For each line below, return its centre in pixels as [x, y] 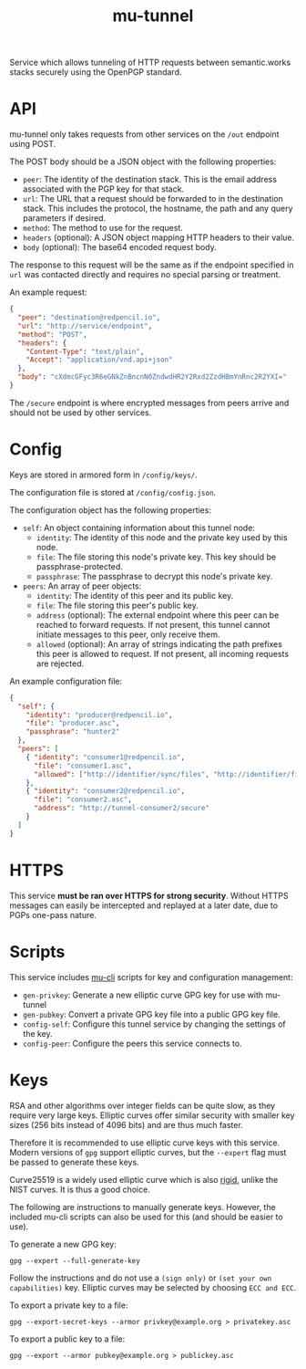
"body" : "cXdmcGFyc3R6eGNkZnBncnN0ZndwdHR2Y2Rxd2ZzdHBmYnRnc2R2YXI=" [152, 377]
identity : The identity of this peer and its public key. [135, 595]
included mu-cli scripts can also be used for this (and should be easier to [147, 1217]
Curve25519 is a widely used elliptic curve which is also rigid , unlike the [144, 1179]
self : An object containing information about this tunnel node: [138, 528]
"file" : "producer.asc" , [73, 723]
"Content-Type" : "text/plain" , [85, 351]
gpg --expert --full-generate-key [75, 1260]
